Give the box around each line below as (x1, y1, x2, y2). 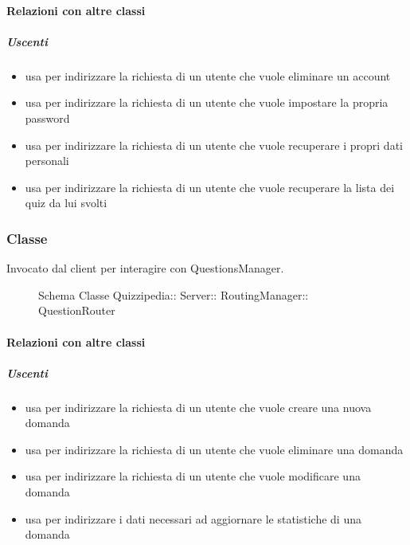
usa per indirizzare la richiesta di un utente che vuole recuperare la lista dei (25, 178, 395, 195)
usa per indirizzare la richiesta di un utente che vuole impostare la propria (25, 94, 389, 111)
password (25, 109, 70, 126)
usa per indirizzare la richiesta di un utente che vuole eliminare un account (25, 67, 391, 84)
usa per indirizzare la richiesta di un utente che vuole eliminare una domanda (25, 441, 404, 457)
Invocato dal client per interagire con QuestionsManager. (6, 260, 284, 276)
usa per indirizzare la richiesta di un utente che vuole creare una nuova (25, 398, 372, 415)
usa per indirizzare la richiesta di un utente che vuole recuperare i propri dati (25, 136, 403, 153)
